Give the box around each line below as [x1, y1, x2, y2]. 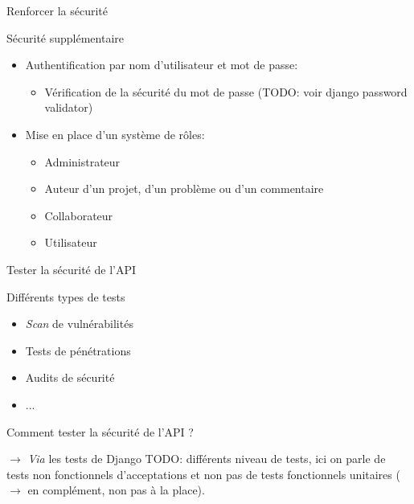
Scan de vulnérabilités [25, 315, 133, 332]
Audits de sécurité [25, 369, 115, 386]
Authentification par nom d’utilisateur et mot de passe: [25, 56, 298, 73]
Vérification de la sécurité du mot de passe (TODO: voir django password [44, 83, 408, 100]
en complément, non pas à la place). [27, 481, 205, 498]
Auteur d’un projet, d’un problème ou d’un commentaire [44, 180, 324, 197]
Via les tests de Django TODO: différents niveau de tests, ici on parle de [27, 450, 386, 467]
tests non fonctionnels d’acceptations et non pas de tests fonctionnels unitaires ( [6, 465, 400, 482]
